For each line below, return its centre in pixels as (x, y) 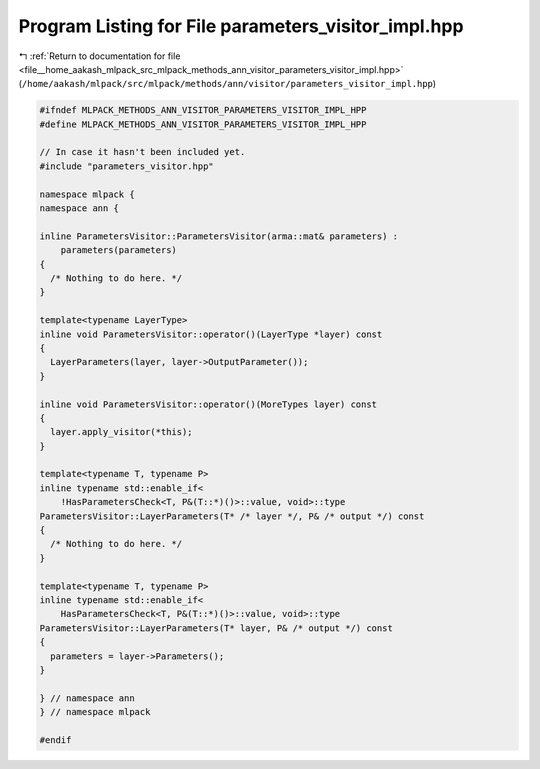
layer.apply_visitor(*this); (122, 432)
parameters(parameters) (118, 250)
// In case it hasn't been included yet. (142, 152)
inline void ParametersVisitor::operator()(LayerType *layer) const (211, 334)
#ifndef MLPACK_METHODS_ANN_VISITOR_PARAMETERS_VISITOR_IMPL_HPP (203, 110)
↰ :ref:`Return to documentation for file (99, 56)
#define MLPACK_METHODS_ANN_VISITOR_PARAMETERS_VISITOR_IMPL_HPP (203, 124)
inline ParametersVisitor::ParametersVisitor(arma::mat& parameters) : (219, 236)
